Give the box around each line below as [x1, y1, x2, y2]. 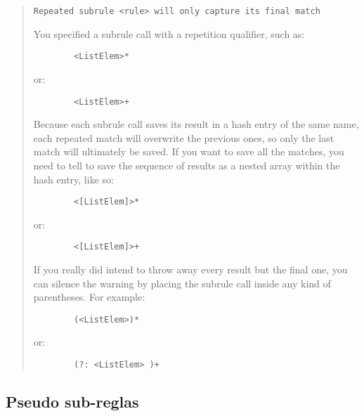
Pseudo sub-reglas [6, 391, 139, 412]
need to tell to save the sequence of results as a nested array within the [33, 157, 340, 172]
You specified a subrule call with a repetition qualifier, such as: [33, 26, 305, 41]
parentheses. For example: [33, 290, 145, 304]
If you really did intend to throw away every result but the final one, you [33, 262, 348, 277]
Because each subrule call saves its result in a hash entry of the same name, [33, 117, 359, 131]
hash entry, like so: [33, 171, 114, 186]
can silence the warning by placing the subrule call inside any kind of [33, 275, 331, 290]
